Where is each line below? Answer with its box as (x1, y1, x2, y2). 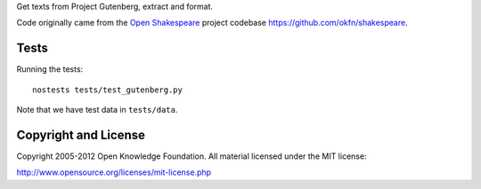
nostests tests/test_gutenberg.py (32, 84, 183, 95)
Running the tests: (16, 64, 84, 75)
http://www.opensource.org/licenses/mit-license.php (16, 167, 212, 177)
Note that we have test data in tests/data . (16, 105, 178, 115)
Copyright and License (16, 127, 146, 142)
